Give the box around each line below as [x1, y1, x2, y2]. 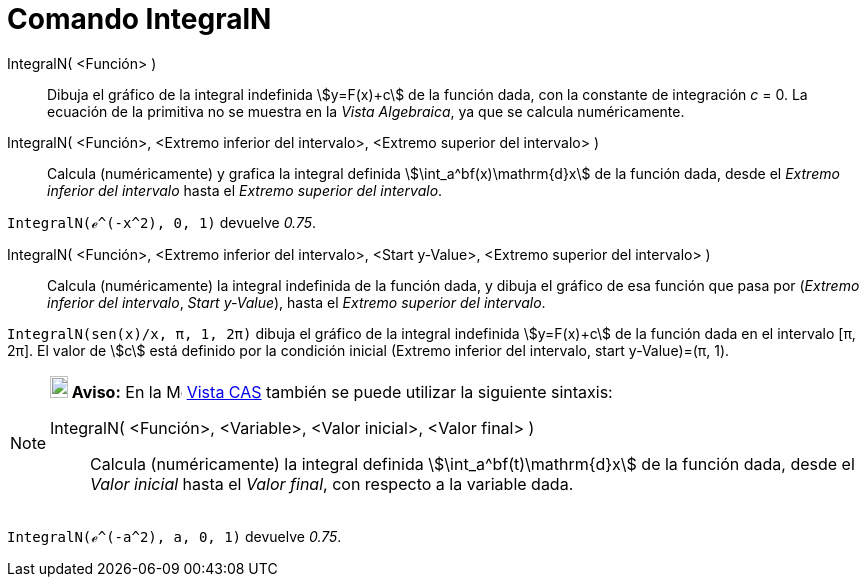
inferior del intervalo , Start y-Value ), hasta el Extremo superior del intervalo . [47, 293, 546, 311]
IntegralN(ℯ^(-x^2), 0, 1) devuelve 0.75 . [7, 213, 317, 231]
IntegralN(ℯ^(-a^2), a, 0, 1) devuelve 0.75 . [7, 527, 342, 545]
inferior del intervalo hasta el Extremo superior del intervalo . [47, 181, 443, 199]
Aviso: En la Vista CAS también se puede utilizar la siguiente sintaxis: [71, 381, 613, 402]
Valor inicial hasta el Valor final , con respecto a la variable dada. [90, 473, 574, 494]
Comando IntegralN [7, 2, 272, 36]
